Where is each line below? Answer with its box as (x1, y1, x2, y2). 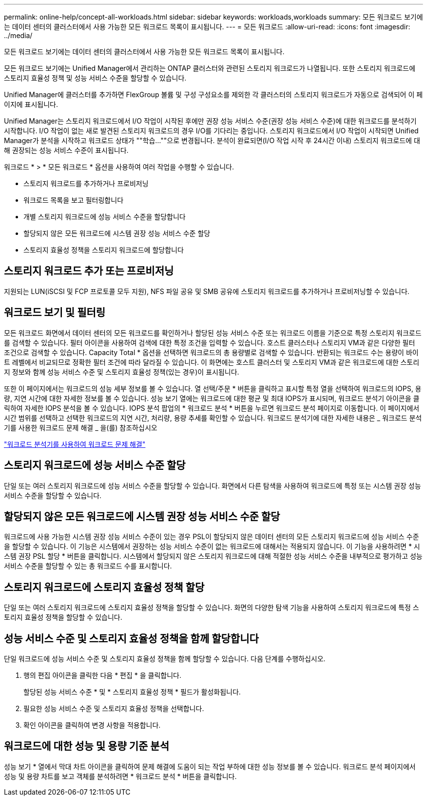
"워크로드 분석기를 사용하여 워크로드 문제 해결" (4, 440, 146, 448)
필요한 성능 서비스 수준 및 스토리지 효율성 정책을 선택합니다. (23, 704, 204, 713)
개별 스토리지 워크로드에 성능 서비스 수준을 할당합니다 (23, 212, 186, 221)
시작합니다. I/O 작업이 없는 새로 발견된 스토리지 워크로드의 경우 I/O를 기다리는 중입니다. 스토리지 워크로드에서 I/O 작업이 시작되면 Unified (4, 126, 419, 135)
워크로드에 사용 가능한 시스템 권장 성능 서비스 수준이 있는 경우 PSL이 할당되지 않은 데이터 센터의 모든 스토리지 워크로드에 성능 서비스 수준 (4, 532, 419, 541)
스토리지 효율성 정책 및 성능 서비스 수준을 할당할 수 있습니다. (4, 74, 187, 82)
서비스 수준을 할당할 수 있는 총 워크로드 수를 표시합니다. (4, 562, 172, 570)
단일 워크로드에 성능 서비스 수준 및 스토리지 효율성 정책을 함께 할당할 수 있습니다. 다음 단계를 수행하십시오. (4, 654, 326, 663)
